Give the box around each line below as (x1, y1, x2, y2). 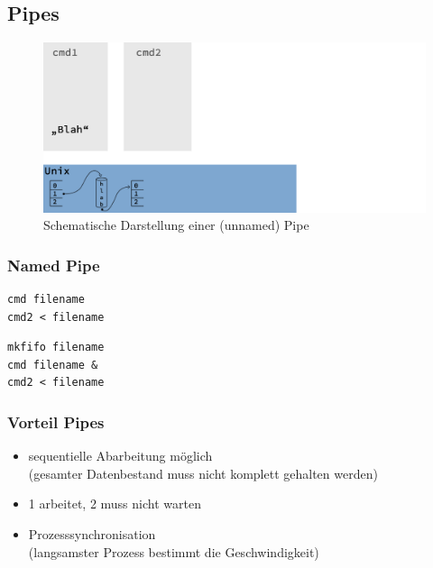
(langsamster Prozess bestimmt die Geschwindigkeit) (28, 542, 319, 561)
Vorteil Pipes (7, 410, 105, 433)
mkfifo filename (7, 341, 105, 354)
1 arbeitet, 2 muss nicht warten (28, 494, 201, 513)
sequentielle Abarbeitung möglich (28, 446, 213, 465)
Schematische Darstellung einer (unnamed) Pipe (43, 215, 309, 234)
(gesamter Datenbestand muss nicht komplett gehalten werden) (28, 463, 378, 482)
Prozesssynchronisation (28, 524, 156, 543)
